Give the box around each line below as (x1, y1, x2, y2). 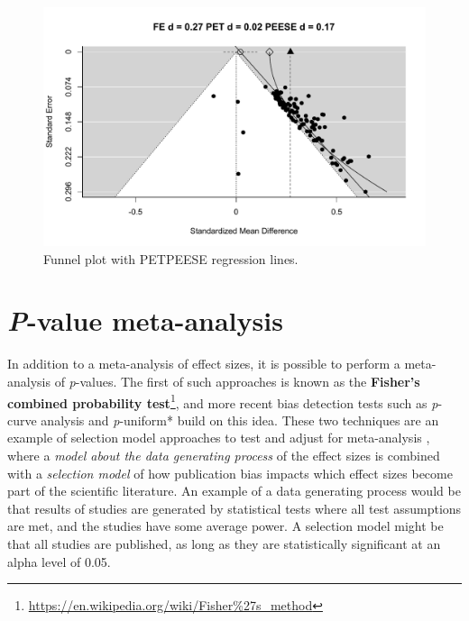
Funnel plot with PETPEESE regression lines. (43, 249, 299, 268)
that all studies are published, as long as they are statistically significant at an (7, 534, 441, 553)
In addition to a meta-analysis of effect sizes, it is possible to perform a (7, 354, 400, 373)
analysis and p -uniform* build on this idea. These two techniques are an (41, 410, 439, 429)
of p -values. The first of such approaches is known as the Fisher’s (54, 371, 420, 390)
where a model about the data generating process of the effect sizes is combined (7, 445, 440, 464)
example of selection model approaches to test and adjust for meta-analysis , (7, 428, 430, 447)
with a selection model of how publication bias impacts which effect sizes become (7, 463, 453, 482)
